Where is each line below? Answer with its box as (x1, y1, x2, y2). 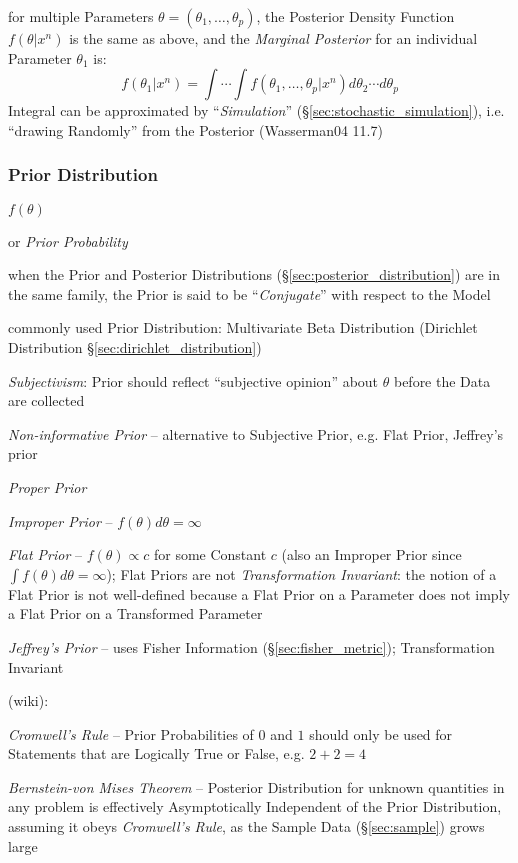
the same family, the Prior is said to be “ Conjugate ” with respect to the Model (8, 283, 491, 304)
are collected (8, 390, 85, 411)
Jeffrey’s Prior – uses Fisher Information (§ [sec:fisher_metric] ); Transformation (8, 636, 495, 657)
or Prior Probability (8, 230, 128, 251)
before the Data (393, 370, 491, 391)
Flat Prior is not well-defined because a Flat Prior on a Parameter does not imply (8, 583, 510, 604)
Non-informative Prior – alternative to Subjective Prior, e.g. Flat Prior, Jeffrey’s (8, 423, 504, 444)
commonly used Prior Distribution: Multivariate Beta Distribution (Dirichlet (8, 317, 478, 338)
